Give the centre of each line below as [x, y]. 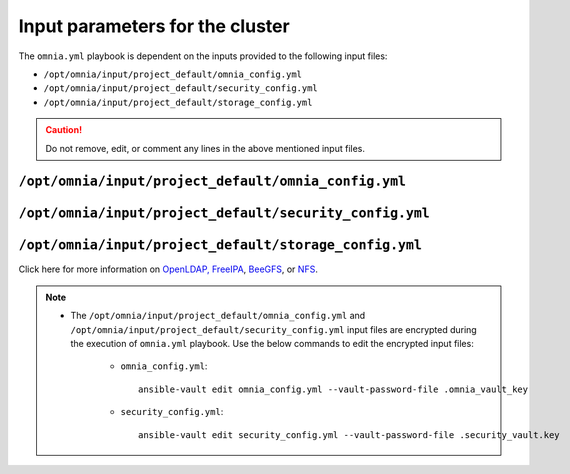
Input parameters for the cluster [154, 26]
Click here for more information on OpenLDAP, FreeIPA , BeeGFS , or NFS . [168, 269]
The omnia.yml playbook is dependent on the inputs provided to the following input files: [203, 56]
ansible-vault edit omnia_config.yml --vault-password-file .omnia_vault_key [333, 389]
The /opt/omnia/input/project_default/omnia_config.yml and [218, 316]
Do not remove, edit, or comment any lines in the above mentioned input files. [205, 148]
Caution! [64, 130]
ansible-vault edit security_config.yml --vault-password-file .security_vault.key [349, 434]
